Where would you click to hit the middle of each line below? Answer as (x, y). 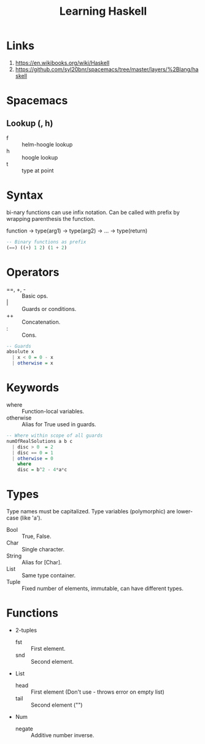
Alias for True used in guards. (59, 424)
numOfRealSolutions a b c (39, 441)
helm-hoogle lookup (47, 144)
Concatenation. (41, 322)
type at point (38, 171)
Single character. (43, 550)
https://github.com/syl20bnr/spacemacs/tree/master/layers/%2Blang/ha (107, 69)
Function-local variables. (53, 411)
